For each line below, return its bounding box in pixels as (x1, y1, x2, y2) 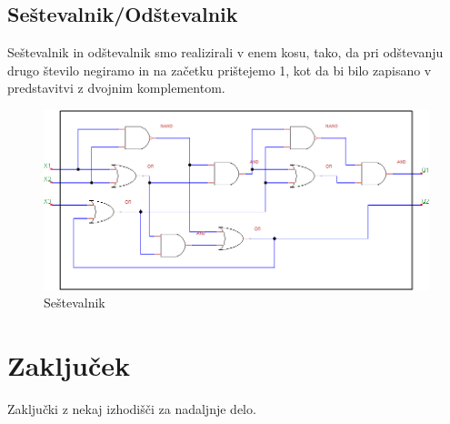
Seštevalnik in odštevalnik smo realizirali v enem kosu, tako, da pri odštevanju (7, 43, 444, 62)
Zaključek (7, 347, 131, 384)
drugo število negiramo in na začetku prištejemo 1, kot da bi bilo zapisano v (7, 60, 432, 79)
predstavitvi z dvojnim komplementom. (7, 78, 225, 97)
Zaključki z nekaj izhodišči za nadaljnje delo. (7, 399, 256, 419)
